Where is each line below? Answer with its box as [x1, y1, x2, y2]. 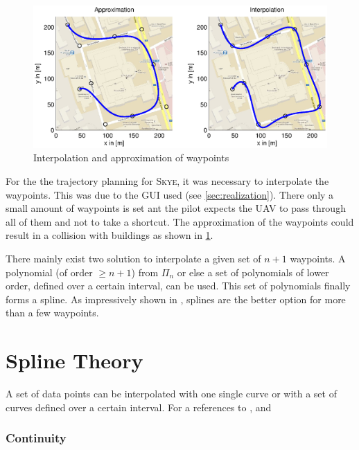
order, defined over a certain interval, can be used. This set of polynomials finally [6, 278, 351, 293]
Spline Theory [6, 346, 143, 375]
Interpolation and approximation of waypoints [33, 150, 229, 165]
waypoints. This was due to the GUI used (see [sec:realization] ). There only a [6, 187, 334, 201]
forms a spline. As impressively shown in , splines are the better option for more [6, 291, 346, 306]
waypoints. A [290, 251, 346, 265]
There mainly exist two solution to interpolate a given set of [6, 251, 261, 265]
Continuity [6, 429, 67, 447]
